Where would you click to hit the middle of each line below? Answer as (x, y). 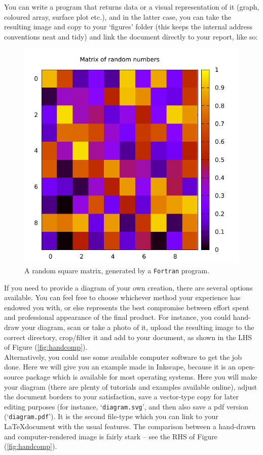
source (14, 376)
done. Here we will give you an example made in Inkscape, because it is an (120, 367)
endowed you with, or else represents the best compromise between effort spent (127, 307)
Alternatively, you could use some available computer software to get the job (123, 357)
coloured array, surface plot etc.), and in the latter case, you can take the (118, 16)
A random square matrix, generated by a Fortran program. (117, 270)
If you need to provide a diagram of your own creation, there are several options (128, 287)
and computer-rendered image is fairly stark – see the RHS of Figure (111, 436)
